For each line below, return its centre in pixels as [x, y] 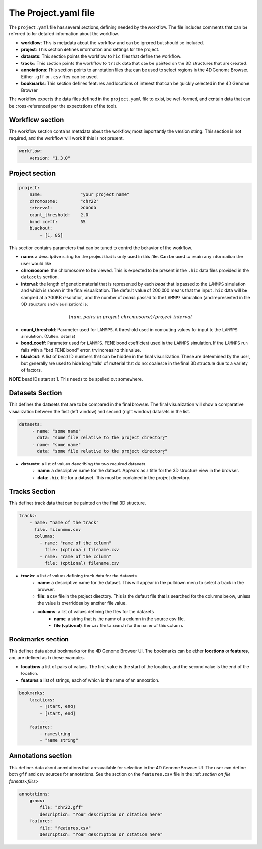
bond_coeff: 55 [57, 222]
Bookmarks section [39, 639]
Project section [32, 173]
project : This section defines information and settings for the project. [90, 49]
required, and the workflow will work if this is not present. [66, 138]
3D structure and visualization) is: [55, 304]
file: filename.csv [58, 529]
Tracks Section [32, 491]
